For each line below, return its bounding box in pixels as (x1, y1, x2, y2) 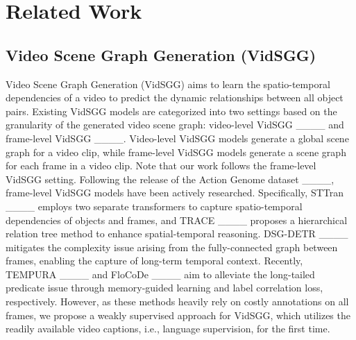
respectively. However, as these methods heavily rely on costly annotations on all (6, 294, 349, 309)
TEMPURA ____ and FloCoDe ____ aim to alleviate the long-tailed (6, 266, 315, 281)
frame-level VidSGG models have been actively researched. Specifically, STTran (6, 185, 344, 200)
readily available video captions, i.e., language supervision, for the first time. (6, 321, 330, 336)
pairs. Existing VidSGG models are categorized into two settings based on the (6, 103, 337, 118)
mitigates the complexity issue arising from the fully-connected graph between (6, 239, 338, 254)
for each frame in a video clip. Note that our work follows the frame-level (6, 158, 316, 173)
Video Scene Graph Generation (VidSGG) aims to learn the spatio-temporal (6, 76, 330, 91)
